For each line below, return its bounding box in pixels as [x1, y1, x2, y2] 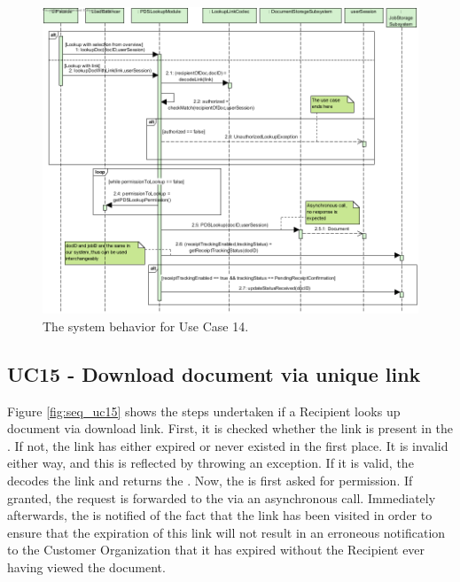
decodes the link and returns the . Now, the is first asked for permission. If [7, 471, 413, 490]
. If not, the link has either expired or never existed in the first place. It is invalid [7, 436, 448, 454]
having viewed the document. [7, 558, 166, 577]
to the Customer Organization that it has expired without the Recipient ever [7, 540, 425, 559]
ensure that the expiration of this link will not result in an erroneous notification [7, 523, 446, 541]
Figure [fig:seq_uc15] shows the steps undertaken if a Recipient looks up [7, 401, 401, 420]
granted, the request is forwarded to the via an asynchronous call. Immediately [7, 488, 436, 507]
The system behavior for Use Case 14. [43, 316, 249, 335]
